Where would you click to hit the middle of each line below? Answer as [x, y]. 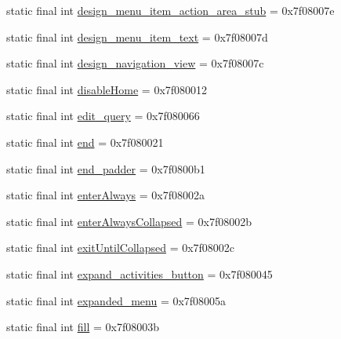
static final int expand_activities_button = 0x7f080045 [140, 273]
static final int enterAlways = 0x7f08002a [105, 195]
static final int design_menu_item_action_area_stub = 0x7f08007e [170, 10]
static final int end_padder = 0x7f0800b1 [106, 168]
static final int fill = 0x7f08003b [83, 327]
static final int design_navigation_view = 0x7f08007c [135, 63]
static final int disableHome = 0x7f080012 [107, 89]
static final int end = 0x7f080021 [85, 142]
